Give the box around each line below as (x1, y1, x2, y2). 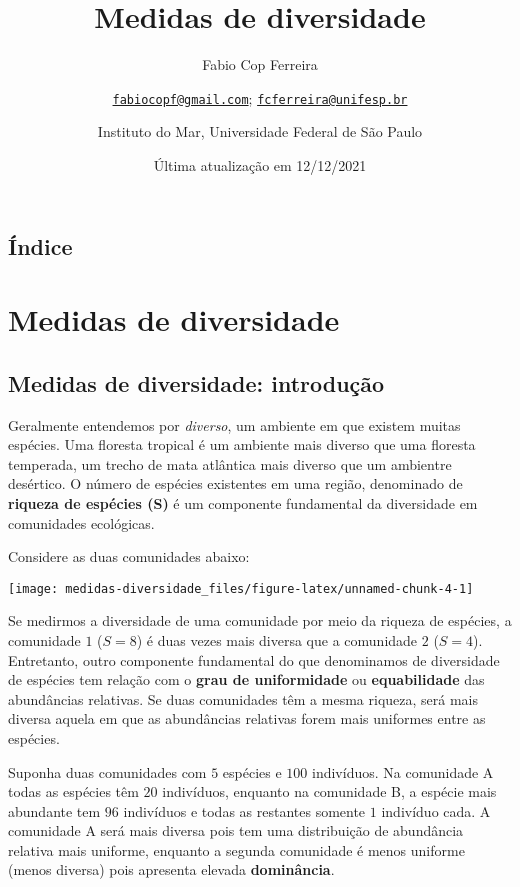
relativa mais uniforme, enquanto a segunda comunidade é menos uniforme (8, 839, 465, 860)
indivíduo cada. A (381, 800, 491, 821)
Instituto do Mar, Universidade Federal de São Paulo (97, 121, 423, 142)
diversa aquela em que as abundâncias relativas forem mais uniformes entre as (8, 708, 486, 729)
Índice (8, 230, 73, 261)
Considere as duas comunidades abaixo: (8, 546, 250, 567)
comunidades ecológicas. (8, 512, 155, 533)
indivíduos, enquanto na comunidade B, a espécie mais (162, 781, 497, 802)
